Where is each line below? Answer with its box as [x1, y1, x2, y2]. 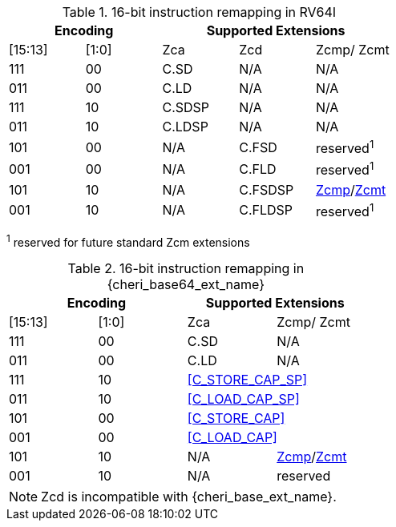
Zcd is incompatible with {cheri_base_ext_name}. [41, 488, 337, 505]
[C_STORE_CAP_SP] [187, 371, 308, 388]
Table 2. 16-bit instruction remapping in [67, 259, 305, 276]
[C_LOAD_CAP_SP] [187, 390, 300, 407]
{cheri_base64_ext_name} [107, 276, 265, 292]
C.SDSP [162, 99, 210, 115]
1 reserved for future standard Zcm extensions [6, 232, 250, 249]
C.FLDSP [239, 202, 293, 219]
